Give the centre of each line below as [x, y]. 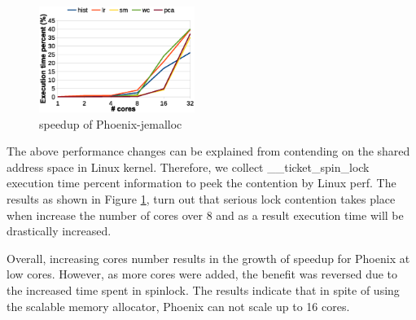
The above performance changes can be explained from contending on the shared [208, 151]
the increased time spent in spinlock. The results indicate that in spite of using [203, 289]
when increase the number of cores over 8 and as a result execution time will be [205, 215]
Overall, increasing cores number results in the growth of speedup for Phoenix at [208, 258]
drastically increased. [59, 231]
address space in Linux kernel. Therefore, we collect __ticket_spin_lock [188, 167]
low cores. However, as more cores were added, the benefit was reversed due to [202, 274]
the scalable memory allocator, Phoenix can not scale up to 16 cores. [178, 306]
